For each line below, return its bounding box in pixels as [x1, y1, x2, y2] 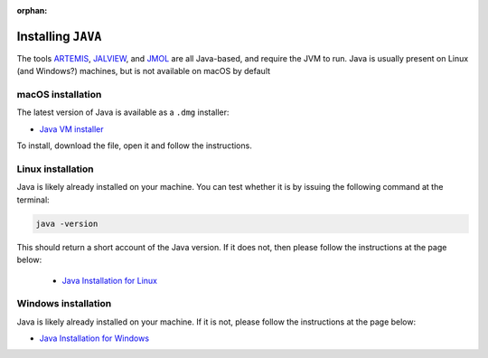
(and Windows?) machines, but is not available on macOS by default [16, 66, 271, 77]
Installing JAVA [16, 28, 102, 44]
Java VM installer [39, 123, 104, 135]
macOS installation [16, 89, 102, 101]
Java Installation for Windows [39, 333, 149, 344]
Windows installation [16, 297, 112, 310]
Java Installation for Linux [61, 275, 158, 286]
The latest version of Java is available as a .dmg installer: [16, 107, 230, 118]
